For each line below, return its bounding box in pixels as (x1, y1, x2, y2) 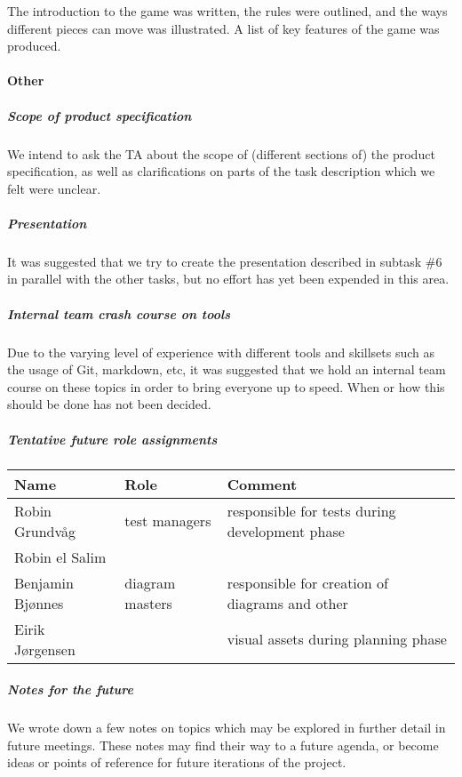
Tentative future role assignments (7, 429, 218, 448)
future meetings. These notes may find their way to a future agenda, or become (7, 735, 439, 754)
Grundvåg (14, 520, 76, 541)
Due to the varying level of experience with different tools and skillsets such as (7, 342, 435, 361)
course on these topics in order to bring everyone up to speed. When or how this (7, 377, 445, 396)
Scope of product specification (7, 106, 192, 124)
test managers (124, 510, 211, 532)
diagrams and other (227, 592, 348, 613)
